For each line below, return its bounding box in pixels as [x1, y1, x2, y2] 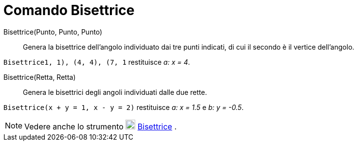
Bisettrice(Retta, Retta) [3, 72, 76, 81]
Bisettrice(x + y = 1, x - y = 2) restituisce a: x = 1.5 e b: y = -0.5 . [3, 103, 244, 111]
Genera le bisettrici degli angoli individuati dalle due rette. [23, 88, 207, 96]
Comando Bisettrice [3, 2, 135, 18]
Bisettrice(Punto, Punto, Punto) [3, 27, 103, 36]
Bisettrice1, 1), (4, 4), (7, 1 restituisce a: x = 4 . [3, 57, 190, 66]
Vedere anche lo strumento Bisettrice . [24, 121, 177, 131]
